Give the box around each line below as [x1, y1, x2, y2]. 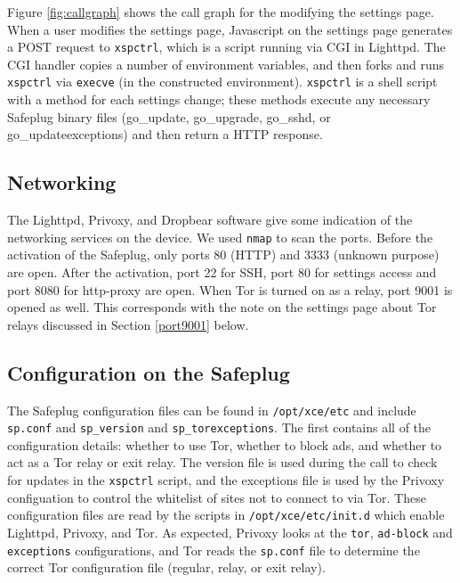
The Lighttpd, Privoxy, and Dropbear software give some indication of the [7, 210, 413, 229]
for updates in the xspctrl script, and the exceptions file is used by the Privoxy [7, 471, 445, 489]
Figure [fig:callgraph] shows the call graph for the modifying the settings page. [7, 3, 434, 21]
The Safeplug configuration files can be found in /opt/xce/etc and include [7, 400, 416, 419]
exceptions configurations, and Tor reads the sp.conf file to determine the [7, 540, 420, 559]
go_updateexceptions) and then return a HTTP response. [7, 125, 323, 144]
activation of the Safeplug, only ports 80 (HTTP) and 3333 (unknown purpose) [7, 245, 440, 264]
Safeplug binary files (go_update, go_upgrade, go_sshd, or [7, 107, 331, 126]
